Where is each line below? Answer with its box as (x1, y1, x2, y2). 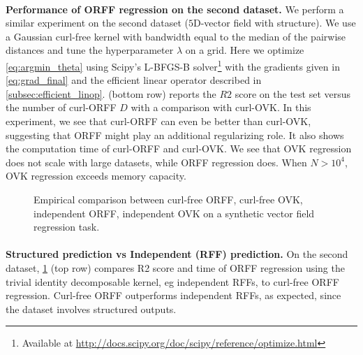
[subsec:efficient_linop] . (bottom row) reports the (6, 86, 216, 101)
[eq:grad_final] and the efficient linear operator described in (6, 73, 262, 87)
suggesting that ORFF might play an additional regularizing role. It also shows (6, 127, 344, 142)
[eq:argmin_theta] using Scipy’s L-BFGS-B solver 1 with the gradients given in (6, 57, 340, 73)
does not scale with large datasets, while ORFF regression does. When (6, 154, 307, 169)
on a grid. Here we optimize (185, 43, 304, 57)
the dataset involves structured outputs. (6, 301, 177, 316)
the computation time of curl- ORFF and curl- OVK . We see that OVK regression (6, 141, 352, 156)
